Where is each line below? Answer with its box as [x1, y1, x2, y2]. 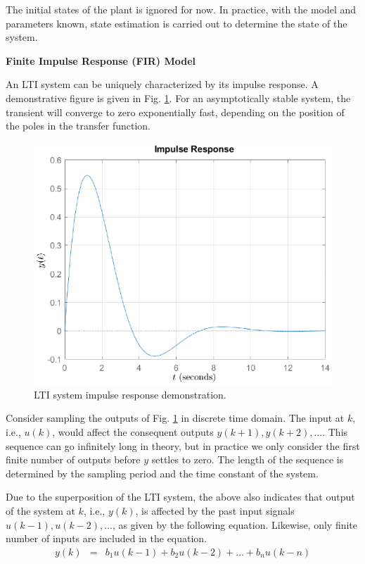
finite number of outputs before [6, 452, 141, 467]
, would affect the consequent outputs [52, 425, 214, 439]
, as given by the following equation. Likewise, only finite [113, 517, 358, 532]
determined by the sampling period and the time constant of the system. [6, 465, 319, 480]
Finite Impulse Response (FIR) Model [6, 53, 196, 68]
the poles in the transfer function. [6, 118, 151, 133]
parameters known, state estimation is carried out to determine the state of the [6, 15, 347, 30]
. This [322, 425, 348, 439]
